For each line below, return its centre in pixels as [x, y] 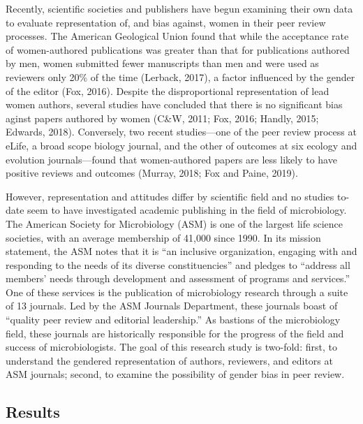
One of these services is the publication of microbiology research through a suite [177, 292]
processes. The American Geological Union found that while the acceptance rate [177, 36]
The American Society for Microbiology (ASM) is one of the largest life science [174, 223]
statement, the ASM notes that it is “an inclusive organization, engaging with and [181, 251]
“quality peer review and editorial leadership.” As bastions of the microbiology [173, 320]
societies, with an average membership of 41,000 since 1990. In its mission [163, 237]
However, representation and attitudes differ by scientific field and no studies [170, 196]
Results [33, 412]
